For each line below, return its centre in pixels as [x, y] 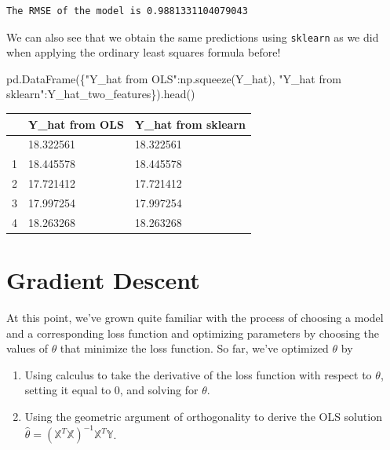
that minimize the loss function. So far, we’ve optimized [194, 348]
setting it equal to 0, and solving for [111, 390]
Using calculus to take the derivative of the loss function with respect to [198, 374]
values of [27, 348]
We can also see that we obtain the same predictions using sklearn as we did [193, 37]
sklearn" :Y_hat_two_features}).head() [101, 94]
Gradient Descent [103, 280]
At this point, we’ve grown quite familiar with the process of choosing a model [195, 317]
